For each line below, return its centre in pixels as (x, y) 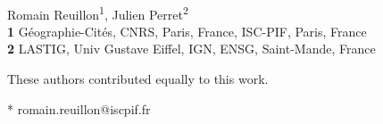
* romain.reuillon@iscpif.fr (79, 108)
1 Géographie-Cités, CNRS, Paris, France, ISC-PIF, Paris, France (187, 31)
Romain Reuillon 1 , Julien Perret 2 (98, 12)
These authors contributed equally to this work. (138, 79)
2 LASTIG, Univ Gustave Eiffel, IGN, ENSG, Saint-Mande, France (191, 49)
